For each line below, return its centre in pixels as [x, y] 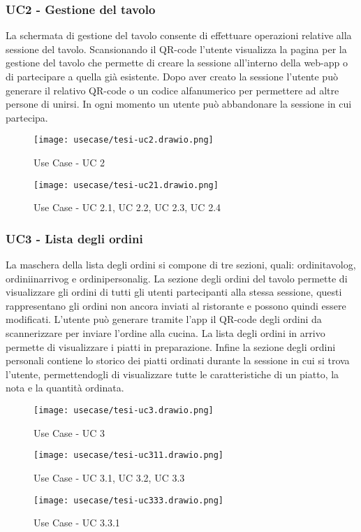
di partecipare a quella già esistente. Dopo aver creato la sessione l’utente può [172, 76]
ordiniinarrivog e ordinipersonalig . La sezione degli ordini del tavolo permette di [177, 278]
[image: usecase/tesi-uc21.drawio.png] [126, 185]
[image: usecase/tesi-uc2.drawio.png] [124, 140]
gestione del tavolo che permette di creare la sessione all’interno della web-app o [177, 63]
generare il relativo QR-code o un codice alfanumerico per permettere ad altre [172, 90]
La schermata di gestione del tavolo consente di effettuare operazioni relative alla [179, 35]
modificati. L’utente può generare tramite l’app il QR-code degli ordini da [164, 319]
